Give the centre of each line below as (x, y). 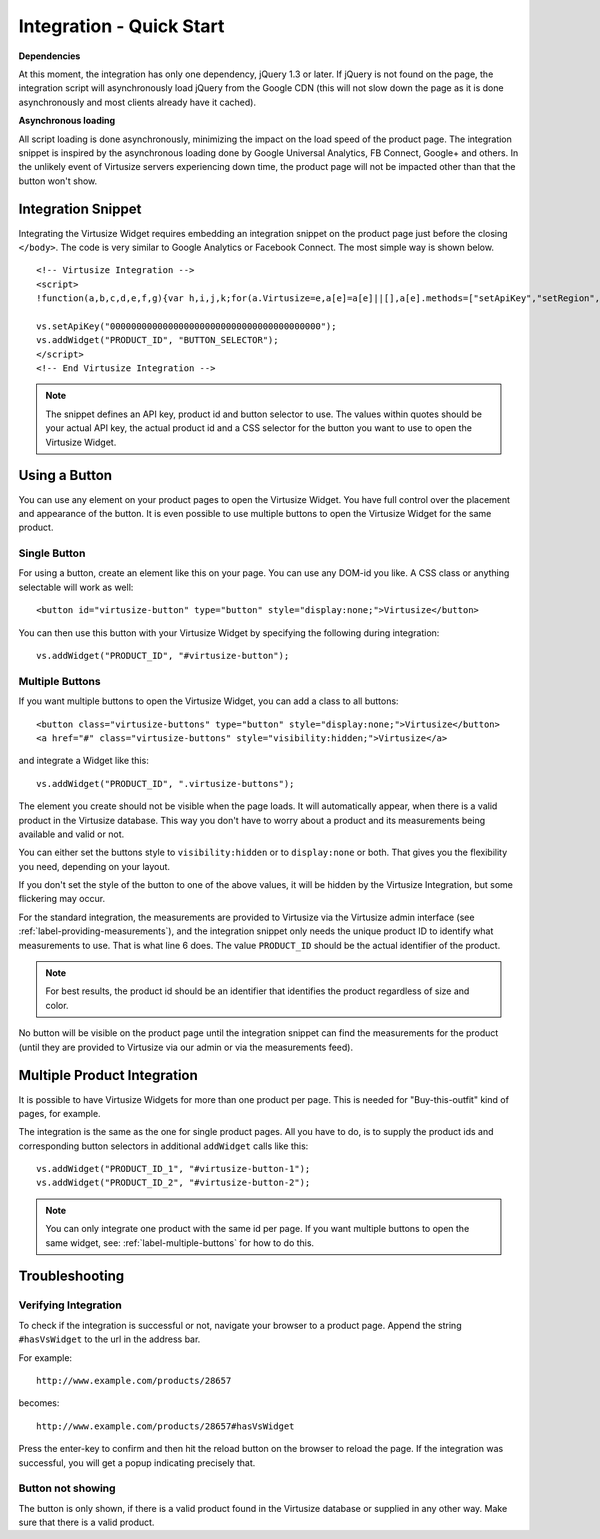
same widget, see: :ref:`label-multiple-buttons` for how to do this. (180, 1242)
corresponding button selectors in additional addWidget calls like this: (163, 1146)
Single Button (52, 553)
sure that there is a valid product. (86, 1522)
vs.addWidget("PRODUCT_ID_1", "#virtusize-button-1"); (173, 1169)
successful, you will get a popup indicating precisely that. (137, 1462)
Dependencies (49, 56)
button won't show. (58, 181)
